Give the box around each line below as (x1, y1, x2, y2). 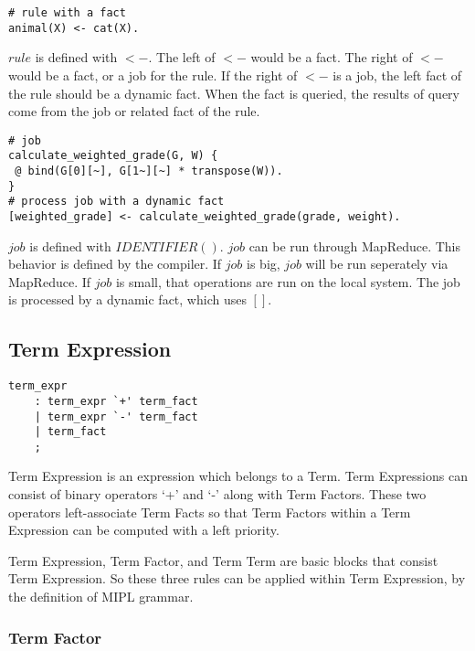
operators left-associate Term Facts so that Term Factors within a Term (8, 502, 411, 521)
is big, (247, 254, 280, 273)
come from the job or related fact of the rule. (8, 101, 260, 121)
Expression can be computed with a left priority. (8, 520, 280, 539)
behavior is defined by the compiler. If (8, 254, 222, 273)
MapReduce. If (8, 272, 91, 291)
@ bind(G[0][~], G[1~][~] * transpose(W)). (15, 165, 283, 177)
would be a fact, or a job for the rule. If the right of (8, 65, 298, 84)
